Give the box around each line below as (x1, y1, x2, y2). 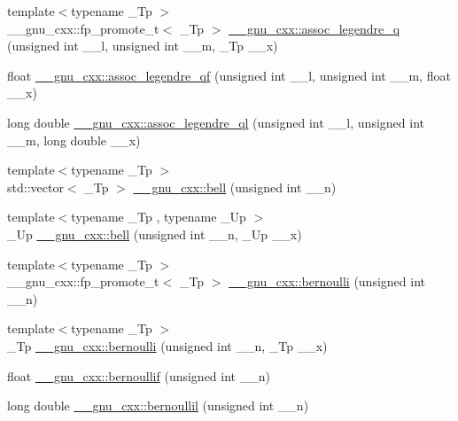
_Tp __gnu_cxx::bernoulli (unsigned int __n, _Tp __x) (7, 336, 328, 355)
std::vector (7, 177, 64, 196)
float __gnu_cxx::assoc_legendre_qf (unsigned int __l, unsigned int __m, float (7, 66, 451, 84)
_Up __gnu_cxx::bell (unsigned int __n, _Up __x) (7, 224, 302, 243)
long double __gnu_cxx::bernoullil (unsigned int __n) (7, 396, 309, 415)
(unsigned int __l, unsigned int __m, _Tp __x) (7, 36, 278, 55)
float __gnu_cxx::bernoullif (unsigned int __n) (7, 366, 270, 385)
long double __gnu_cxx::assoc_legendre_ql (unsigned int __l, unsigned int (7, 113, 424, 131)
